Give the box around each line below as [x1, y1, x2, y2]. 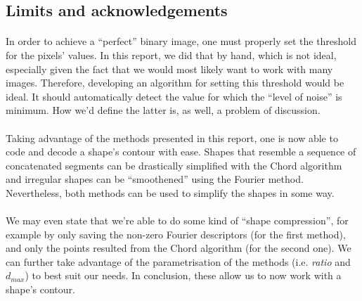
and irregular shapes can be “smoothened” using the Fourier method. [6, 172, 304, 186]
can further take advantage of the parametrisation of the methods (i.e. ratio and [6, 254, 351, 269]
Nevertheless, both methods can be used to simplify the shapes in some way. [6, 185, 335, 200]
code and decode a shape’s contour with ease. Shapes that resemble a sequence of [6, 144, 356, 159]
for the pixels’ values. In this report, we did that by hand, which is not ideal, [6, 47, 337, 62]
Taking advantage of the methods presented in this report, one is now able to [6, 130, 338, 145]
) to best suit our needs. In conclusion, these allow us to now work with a [25, 268, 342, 283]
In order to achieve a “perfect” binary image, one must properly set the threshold [6, 34, 357, 49]
